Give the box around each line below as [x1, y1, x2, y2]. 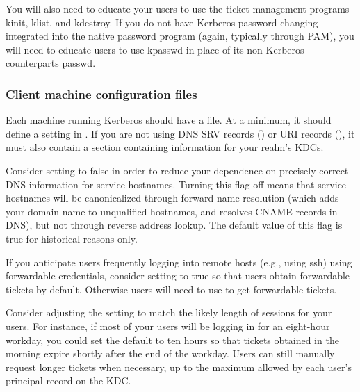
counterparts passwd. [6, 56, 96, 70]
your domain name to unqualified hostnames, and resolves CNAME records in [6, 204, 338, 218]
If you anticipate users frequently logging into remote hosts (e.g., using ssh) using [6, 254, 352, 269]
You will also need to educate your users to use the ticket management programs [6, 1, 350, 15]
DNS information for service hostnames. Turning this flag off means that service [6, 177, 347, 191]
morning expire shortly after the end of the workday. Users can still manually [6, 346, 335, 361]
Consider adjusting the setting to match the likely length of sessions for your [6, 305, 332, 320]
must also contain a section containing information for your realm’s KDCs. [6, 140, 324, 154]
